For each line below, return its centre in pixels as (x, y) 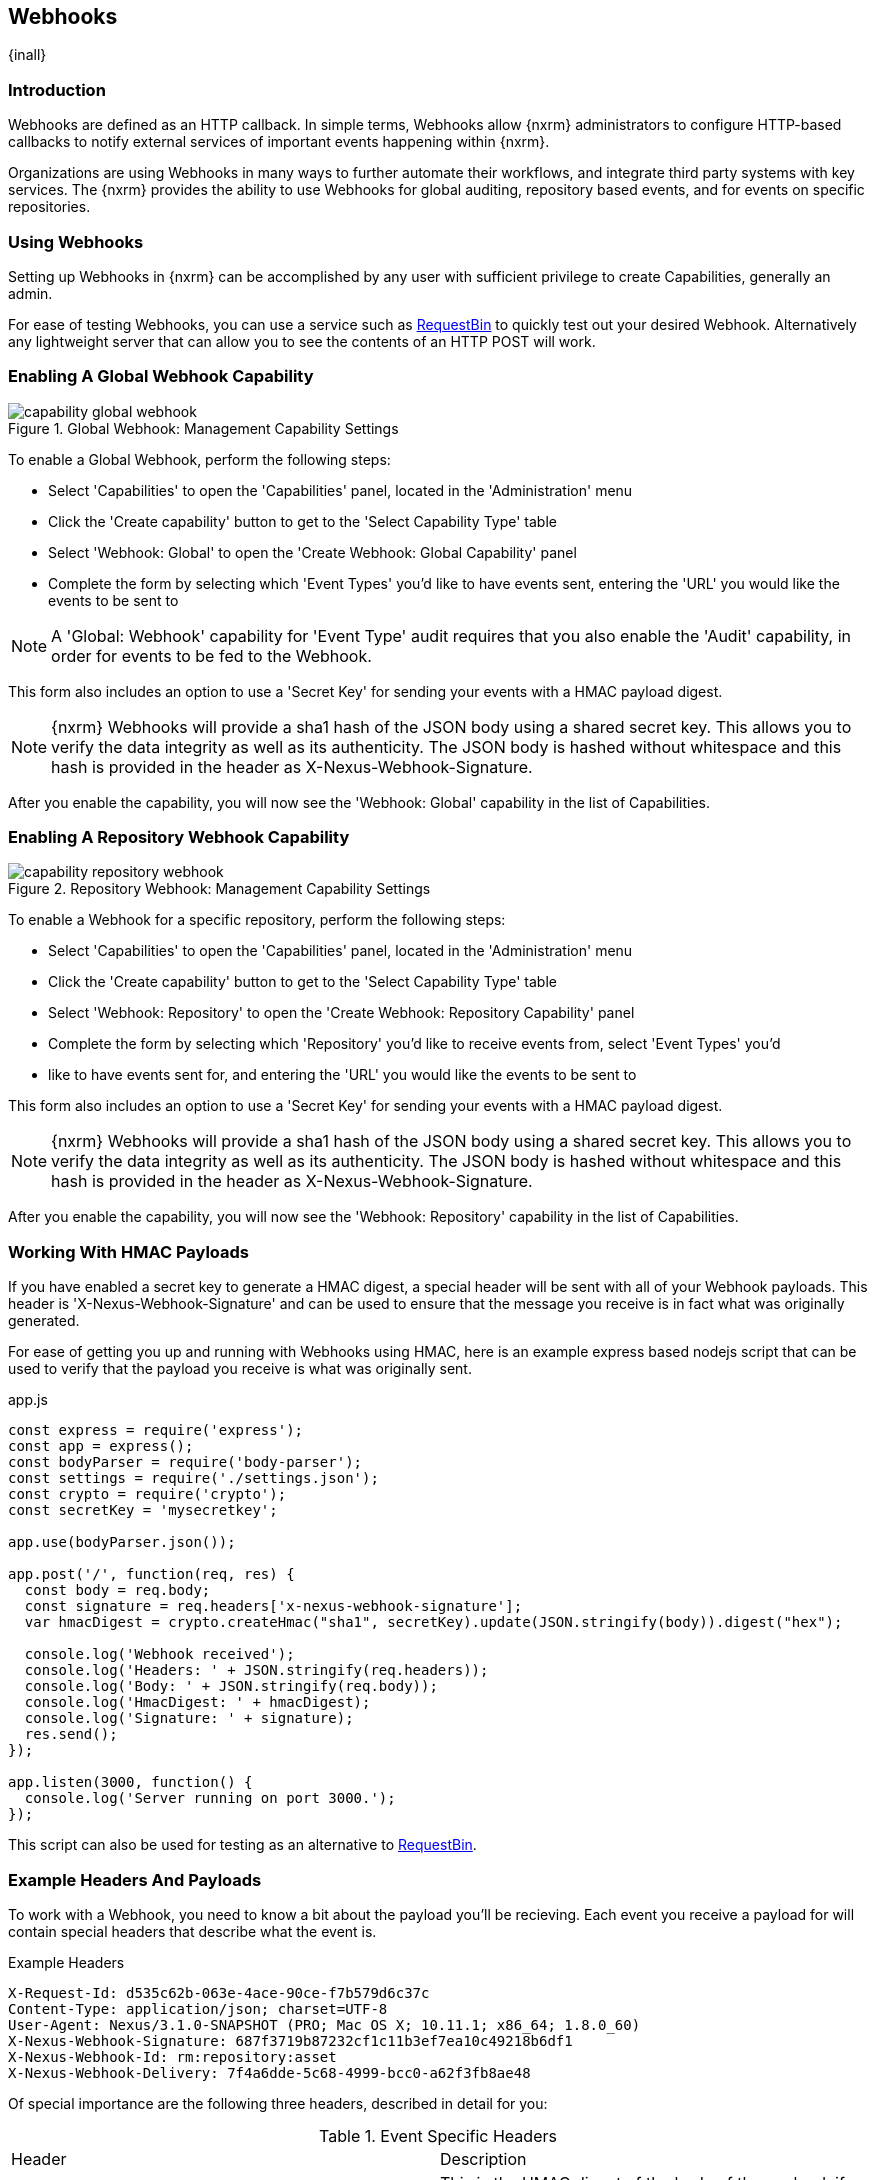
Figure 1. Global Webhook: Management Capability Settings (203, 428)
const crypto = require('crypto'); (147, 1494)
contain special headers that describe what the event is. (192, 1931)
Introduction (57, 89)
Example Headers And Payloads (135, 1879)
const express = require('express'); (156, 1430)
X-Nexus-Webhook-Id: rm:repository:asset (172, 2056)
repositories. (49, 207)
